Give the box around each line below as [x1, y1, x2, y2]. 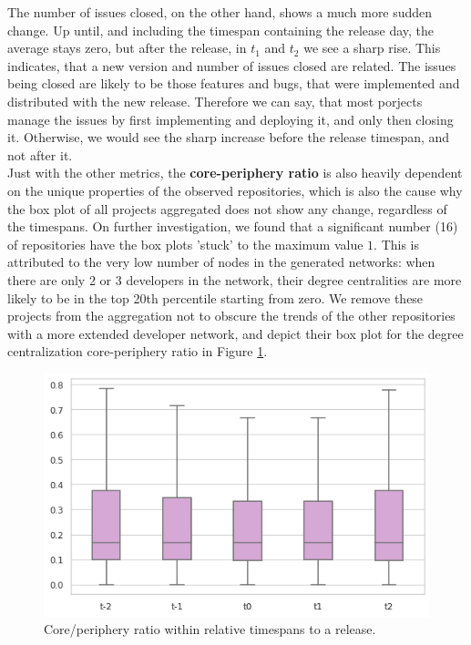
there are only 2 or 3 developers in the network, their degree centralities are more [7, 270, 462, 289]
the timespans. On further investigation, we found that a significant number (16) [7, 217, 458, 236]
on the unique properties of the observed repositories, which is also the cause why [7, 180, 463, 200]
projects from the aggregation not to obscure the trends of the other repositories [7, 306, 456, 325]
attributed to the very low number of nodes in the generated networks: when [7, 252, 435, 271]
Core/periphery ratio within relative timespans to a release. [44, 619, 376, 639]
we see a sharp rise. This [303, 38, 441, 57]
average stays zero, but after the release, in [7, 38, 247, 57]
